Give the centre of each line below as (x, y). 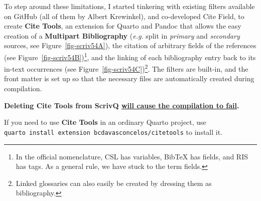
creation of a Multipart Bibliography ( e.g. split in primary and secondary (122, 35)
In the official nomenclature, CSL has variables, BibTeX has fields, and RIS (132, 156)
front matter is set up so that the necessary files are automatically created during (129, 78)
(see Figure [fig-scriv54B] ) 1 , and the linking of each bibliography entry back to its (130, 56)
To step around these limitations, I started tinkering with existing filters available (129, 6)
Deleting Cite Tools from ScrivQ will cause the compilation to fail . (122, 105)
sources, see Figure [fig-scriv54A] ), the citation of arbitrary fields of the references (130, 45)
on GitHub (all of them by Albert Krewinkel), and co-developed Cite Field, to (124, 16)
